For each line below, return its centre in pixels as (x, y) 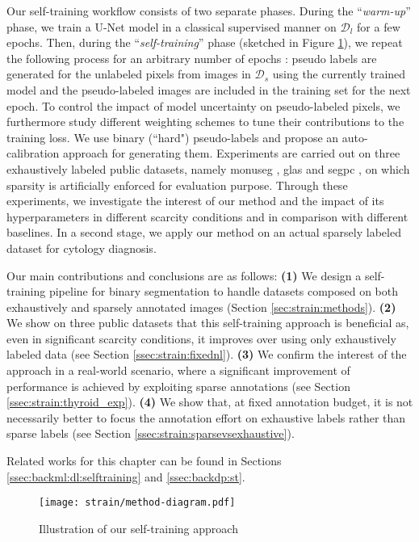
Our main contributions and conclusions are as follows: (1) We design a (184, 275)
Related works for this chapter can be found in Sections (144, 461)
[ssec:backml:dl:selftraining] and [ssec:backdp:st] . (126, 476)
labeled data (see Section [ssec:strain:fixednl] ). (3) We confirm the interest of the (207, 354)
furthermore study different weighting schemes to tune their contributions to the (205, 122)
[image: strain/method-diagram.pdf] (137, 503)
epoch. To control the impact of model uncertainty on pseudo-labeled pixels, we (203, 105)
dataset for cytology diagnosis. (82, 248)
